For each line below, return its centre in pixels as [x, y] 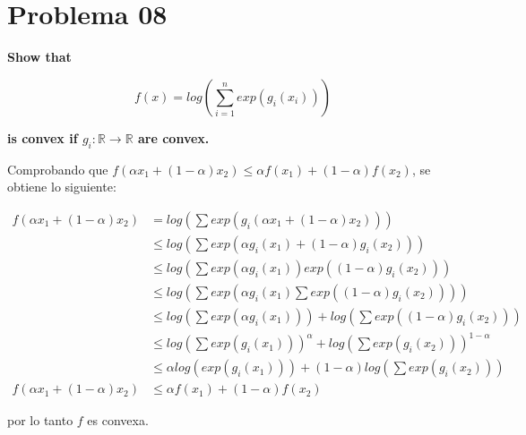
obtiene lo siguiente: [62, 187]
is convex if [43, 137]
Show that [39, 57]
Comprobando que [58, 169]
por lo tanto [40, 420]
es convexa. [118, 420]
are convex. [174, 137]
